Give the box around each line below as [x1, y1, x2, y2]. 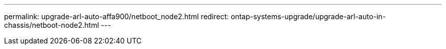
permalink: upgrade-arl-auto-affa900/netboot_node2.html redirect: [4, 12, 229, 21]
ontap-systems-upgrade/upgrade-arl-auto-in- [231, 12, 386, 21]
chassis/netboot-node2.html [4, 21, 99, 29]
